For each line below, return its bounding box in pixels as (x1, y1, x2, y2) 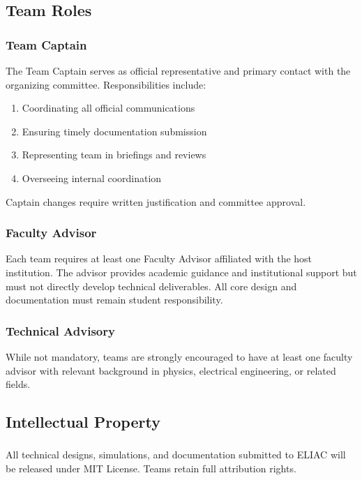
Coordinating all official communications (22, 100, 195, 115)
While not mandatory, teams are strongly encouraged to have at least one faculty (6, 349, 353, 363)
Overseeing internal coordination (22, 170, 162, 185)
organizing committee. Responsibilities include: (6, 77, 206, 91)
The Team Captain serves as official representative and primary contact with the (6, 63, 351, 77)
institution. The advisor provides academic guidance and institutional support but (6, 264, 357, 279)
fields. (6, 377, 31, 391)
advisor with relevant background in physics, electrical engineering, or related (6, 363, 336, 377)
